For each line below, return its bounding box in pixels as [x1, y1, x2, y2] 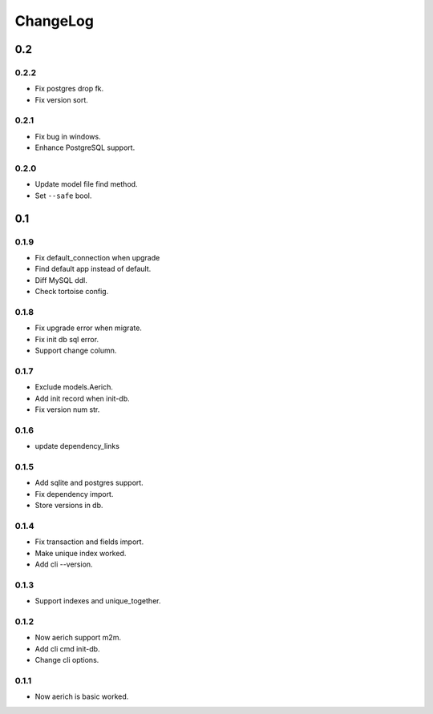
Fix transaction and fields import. [34, 537, 144, 547]
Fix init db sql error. [34, 334, 99, 344]
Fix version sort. [34, 95, 88, 104]
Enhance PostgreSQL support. [34, 143, 136, 152]
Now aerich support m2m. [34, 633, 122, 643]
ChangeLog [14, 12, 94, 30]
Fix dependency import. [34, 489, 114, 498]
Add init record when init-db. [34, 393, 130, 403]
